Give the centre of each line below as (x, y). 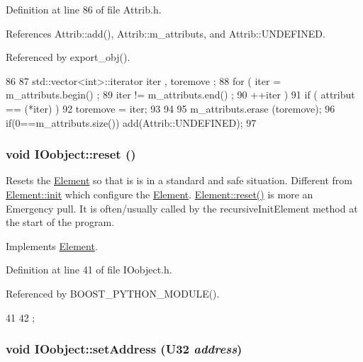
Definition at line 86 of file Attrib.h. (84, 9)
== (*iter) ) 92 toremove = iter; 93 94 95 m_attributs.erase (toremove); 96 (171, 108)
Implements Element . (52, 245)
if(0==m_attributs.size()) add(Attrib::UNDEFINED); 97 (131, 122)
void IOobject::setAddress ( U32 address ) (124, 349)
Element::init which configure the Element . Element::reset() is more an (160, 194)
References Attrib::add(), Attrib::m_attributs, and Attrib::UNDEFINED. (166, 33)
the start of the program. (60, 222)
